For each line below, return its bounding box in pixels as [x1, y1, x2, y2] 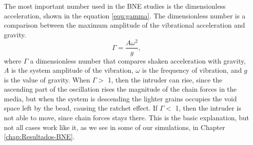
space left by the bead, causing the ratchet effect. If [4, 103, 158, 113]
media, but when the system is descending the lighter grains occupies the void [4, 93, 237, 103]
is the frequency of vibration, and [142, 65, 242, 75]
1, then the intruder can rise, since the [108, 74, 223, 84]
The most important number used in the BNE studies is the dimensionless [4, 1, 226, 11]
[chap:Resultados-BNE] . [4, 131, 75, 142]
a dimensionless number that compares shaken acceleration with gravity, [30, 55, 246, 65]
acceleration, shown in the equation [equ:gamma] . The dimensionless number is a [4, 10, 246, 20]
